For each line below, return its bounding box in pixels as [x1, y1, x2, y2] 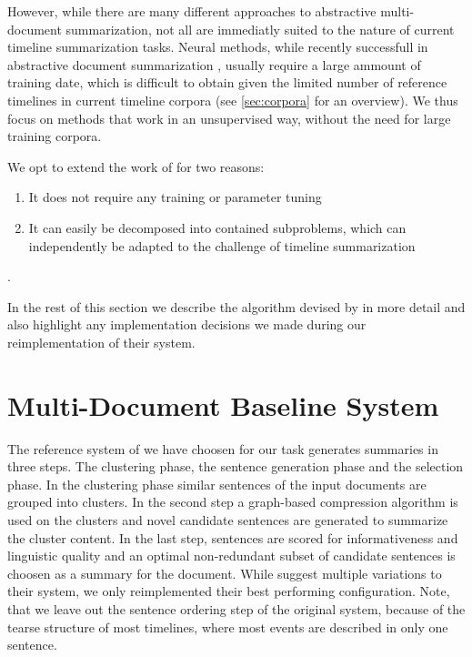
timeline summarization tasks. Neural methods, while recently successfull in [7, 37, 428, 56]
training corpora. [7, 126, 102, 146]
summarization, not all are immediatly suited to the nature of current [65, 19, 455, 38]
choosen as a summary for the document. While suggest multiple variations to [7, 563, 442, 582]
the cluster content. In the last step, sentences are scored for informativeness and [7, 528, 458, 547]
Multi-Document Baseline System [7, 386, 439, 423]
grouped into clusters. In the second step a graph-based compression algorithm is [7, 492, 458, 511]
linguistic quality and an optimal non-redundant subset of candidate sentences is [7, 546, 456, 565]
